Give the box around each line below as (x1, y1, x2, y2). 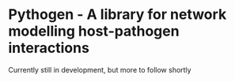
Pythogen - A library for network (8, 6, 227, 24)
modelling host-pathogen (8, 22, 180, 40)
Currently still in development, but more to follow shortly (8, 65, 191, 74)
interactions (8, 39, 89, 57)
